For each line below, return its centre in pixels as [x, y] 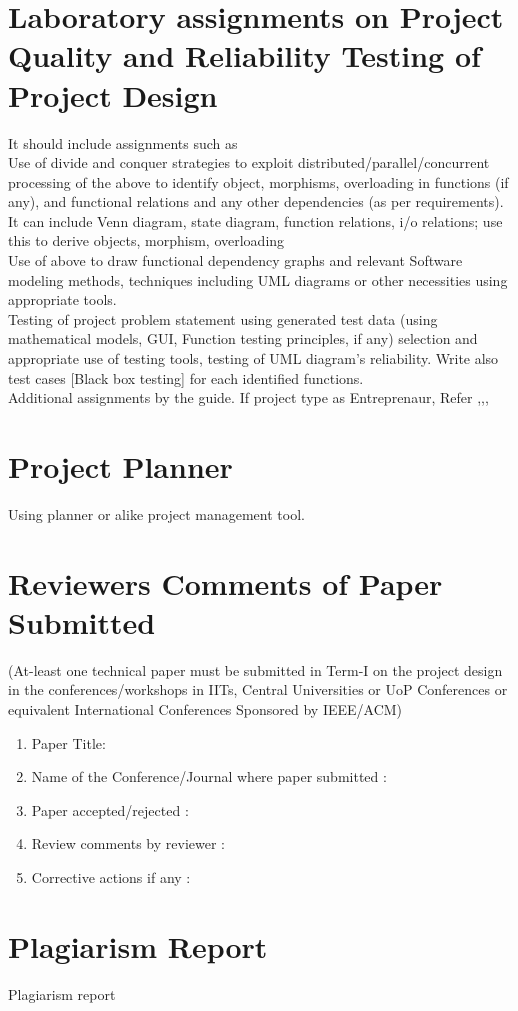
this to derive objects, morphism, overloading [146, 240]
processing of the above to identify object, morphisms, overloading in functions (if [258, 181]
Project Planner [120, 466]
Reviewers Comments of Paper [225, 582]
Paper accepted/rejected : [110, 809]
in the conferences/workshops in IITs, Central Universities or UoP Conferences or [258, 689]
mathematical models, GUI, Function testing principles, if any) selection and [243, 338]
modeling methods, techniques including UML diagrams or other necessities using [258, 279]
